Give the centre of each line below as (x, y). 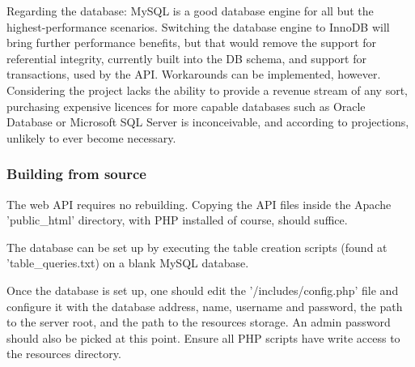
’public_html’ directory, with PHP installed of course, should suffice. (177, 220)
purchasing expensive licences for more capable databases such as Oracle (186, 106)
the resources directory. (64, 354)
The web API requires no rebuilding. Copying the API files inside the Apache (199, 204)
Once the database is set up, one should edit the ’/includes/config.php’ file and (203, 290)
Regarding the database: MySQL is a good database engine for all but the (190, 11)
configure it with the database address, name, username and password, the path (205, 306)
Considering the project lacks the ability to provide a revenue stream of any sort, (207, 90)
